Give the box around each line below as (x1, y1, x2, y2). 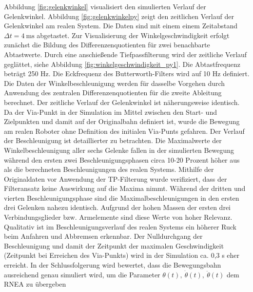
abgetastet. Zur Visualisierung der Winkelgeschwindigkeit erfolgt (37, 30, 230, 40)
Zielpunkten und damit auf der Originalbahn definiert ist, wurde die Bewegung (4, 116, 240, 126)
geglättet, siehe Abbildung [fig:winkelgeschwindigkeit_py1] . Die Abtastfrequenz (4, 59, 241, 69)
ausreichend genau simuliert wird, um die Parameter (4, 269, 160, 279)
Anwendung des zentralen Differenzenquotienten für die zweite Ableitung (4, 87, 222, 98)
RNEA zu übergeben (4, 279, 66, 289)
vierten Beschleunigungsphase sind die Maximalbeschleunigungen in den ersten (4, 192, 239, 203)
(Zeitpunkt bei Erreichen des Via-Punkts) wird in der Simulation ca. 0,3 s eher (4, 250, 240, 260)
